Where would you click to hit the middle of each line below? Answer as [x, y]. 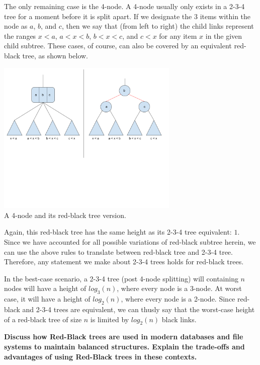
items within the [225, 16]
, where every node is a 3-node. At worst [179, 288]
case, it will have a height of [47, 299]
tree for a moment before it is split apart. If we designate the [98, 16]
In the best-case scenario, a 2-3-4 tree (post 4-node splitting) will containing [121, 278]
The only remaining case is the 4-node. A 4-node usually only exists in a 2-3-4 [124, 6]
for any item [178, 35]
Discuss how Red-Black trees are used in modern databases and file [124, 337]
